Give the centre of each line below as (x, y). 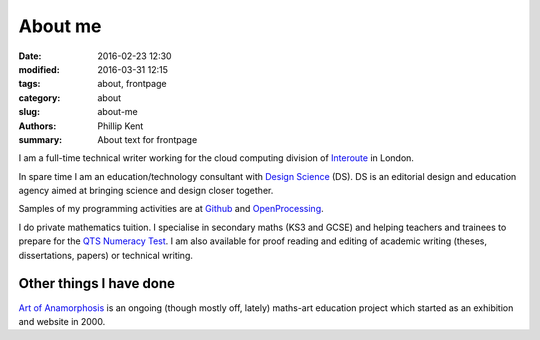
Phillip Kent (120, 126)
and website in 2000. (62, 321)
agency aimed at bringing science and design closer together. (146, 191)
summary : (40, 139)
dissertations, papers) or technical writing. (106, 255)
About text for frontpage (147, 139)
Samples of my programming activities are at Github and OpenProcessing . (171, 209)
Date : (30, 56)
